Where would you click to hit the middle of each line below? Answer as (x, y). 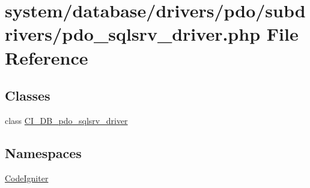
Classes (28, 95)
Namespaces (43, 152)
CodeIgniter (27, 178)
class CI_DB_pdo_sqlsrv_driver (66, 120)
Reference (47, 57)
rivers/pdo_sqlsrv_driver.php (133, 34)
